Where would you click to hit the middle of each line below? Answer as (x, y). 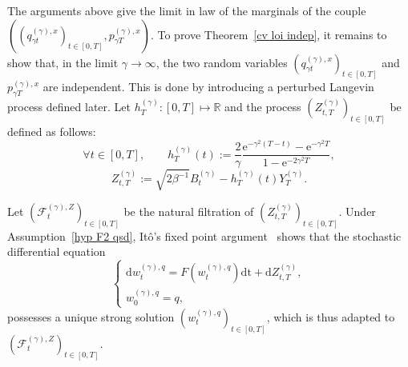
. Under (357, 211)
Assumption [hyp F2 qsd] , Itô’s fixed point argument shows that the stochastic (204, 235)
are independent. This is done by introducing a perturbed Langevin (208, 87)
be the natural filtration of (189, 211)
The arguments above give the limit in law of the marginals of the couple (187, 10)
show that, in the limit (63, 62)
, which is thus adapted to (331, 316)
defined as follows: (52, 132)
